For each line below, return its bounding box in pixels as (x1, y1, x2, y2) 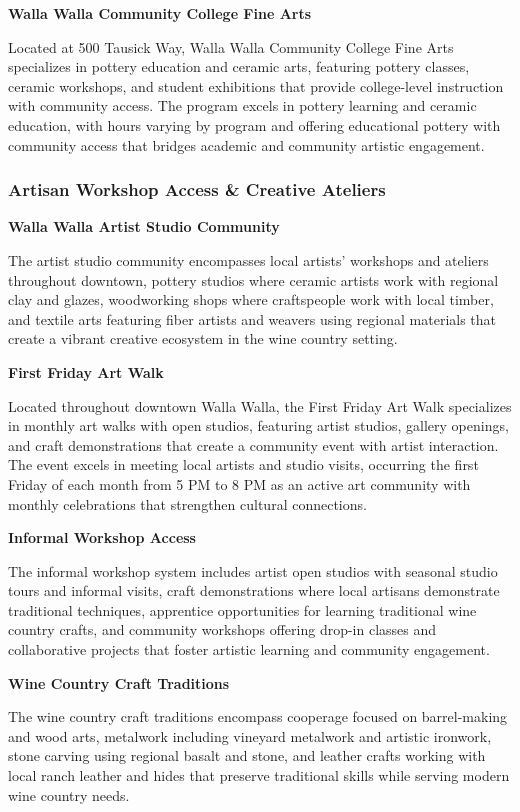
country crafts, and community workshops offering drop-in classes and (8, 619, 437, 640)
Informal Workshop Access (8, 527, 196, 548)
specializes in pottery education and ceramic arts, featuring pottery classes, (8, 56, 470, 77)
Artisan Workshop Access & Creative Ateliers (8, 177, 386, 202)
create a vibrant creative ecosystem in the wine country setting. (8, 328, 398, 349)
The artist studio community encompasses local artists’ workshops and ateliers (8, 249, 489, 270)
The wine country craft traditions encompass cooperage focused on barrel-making (8, 706, 508, 727)
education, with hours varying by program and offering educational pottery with (8, 114, 501, 135)
